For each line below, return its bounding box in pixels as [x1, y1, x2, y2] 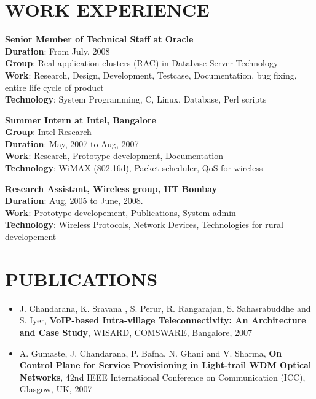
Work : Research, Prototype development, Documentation [5, 149, 224, 162]
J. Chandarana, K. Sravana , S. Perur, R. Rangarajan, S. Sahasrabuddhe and [19, 301, 311, 314]
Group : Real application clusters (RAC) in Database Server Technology [5, 56, 278, 69]
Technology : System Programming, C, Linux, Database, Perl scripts [5, 93, 267, 106]
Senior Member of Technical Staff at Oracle [5, 33, 194, 45]
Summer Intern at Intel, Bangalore [5, 113, 156, 126]
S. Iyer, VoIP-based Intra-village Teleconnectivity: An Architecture [19, 314, 306, 327]
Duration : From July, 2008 [5, 44, 110, 57]
